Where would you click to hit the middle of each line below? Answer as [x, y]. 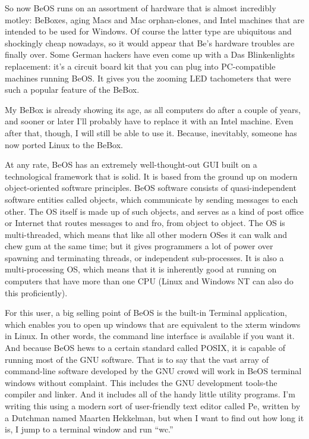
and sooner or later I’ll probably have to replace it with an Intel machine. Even [149, 121]
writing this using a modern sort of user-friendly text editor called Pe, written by [153, 406]
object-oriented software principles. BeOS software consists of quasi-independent [151, 188]
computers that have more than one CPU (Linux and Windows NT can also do [149, 281]
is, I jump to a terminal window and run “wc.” [89, 429]
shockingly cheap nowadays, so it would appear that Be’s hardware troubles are [150, 43]
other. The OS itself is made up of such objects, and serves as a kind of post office [154, 211]
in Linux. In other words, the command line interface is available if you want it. [150, 336]
